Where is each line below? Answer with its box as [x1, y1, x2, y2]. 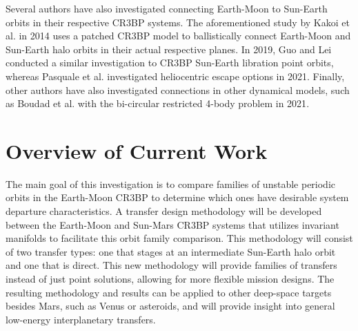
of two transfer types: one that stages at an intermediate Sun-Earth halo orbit [6, 244, 336, 258]
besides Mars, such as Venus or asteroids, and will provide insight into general [6, 299, 335, 313]
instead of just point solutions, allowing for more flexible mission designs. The [6, 272, 335, 286]
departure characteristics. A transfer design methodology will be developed [6, 204, 322, 218]
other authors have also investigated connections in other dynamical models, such [6, 82, 350, 97]
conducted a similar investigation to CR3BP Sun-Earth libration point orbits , [6, 55, 334, 70]
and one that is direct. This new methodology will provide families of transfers [6, 258, 337, 272]
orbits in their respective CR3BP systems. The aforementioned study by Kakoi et [6, 15, 350, 29]
